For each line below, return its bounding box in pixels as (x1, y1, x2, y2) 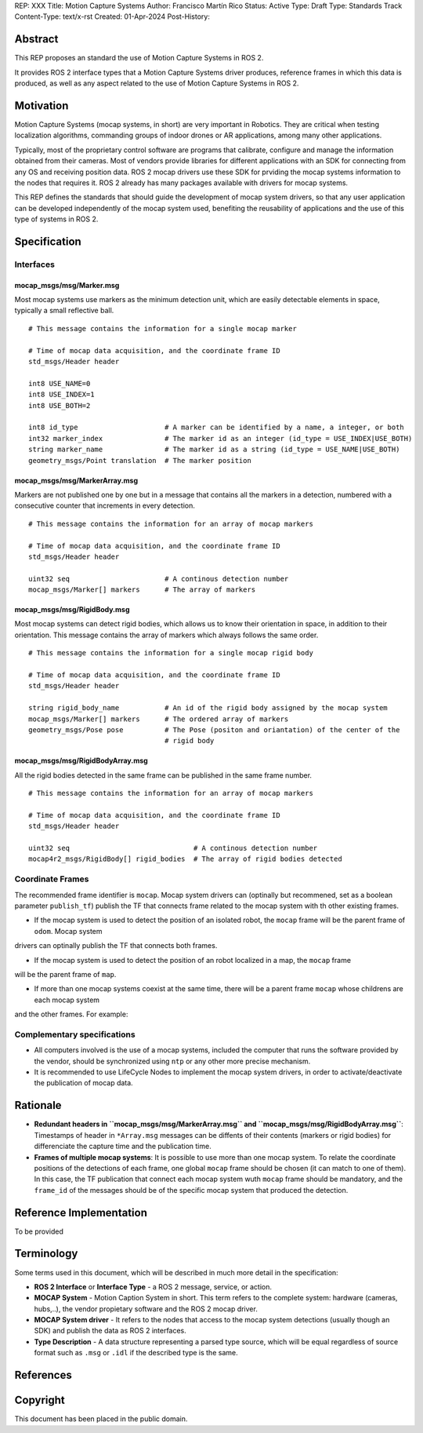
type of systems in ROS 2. (14, 214, 99, 224)
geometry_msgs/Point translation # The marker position (28, 456, 252, 465)
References (14, 1369, 72, 1382)
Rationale (14, 1099, 62, 1112)
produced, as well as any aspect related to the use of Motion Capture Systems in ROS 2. (14, 78, 299, 88)
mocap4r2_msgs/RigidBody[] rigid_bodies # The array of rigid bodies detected (28, 855, 342, 863)
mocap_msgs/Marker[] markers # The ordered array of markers (28, 714, 289, 724)
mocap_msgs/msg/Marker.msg (14, 280, 120, 290)
